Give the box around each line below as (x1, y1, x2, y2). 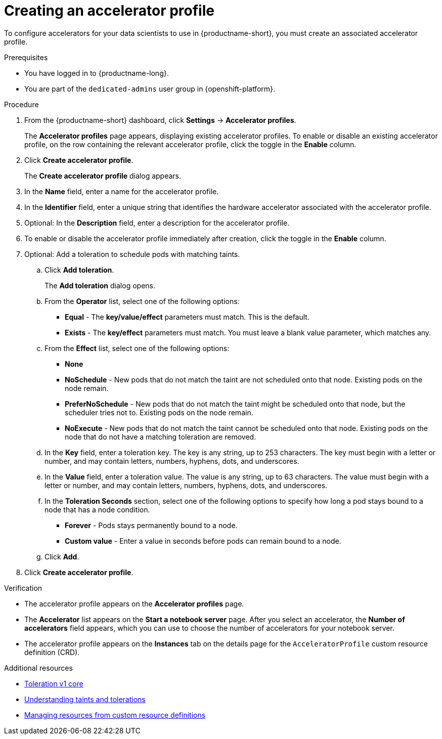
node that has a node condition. (45, 505, 150, 514)
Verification (4, 583, 42, 592)
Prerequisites (4, 53, 48, 62)
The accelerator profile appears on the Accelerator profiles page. (24, 599, 244, 608)
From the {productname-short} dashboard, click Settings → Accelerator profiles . (24, 115, 296, 124)
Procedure (4, 100, 39, 109)
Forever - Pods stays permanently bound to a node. (65, 520, 238, 530)
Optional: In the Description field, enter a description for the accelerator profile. (24, 218, 290, 227)
